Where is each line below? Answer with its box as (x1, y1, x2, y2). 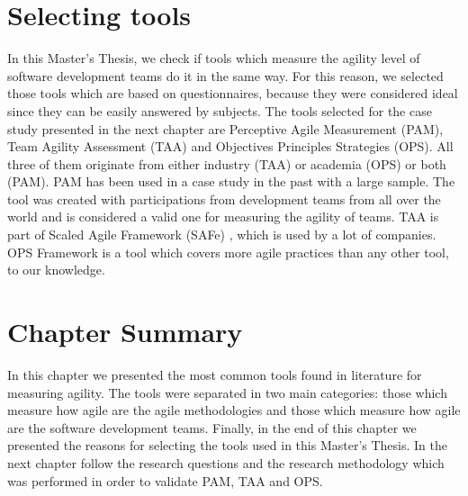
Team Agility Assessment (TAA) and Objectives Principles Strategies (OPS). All (7, 137, 454, 156)
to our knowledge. (7, 260, 105, 279)
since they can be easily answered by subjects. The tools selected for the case (7, 101, 432, 120)
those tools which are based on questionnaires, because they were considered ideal (7, 84, 458, 103)
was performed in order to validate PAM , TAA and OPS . (7, 471, 323, 490)
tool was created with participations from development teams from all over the (7, 189, 441, 208)
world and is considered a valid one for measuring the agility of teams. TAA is (7, 207, 439, 226)
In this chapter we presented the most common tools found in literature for (7, 365, 422, 383)
